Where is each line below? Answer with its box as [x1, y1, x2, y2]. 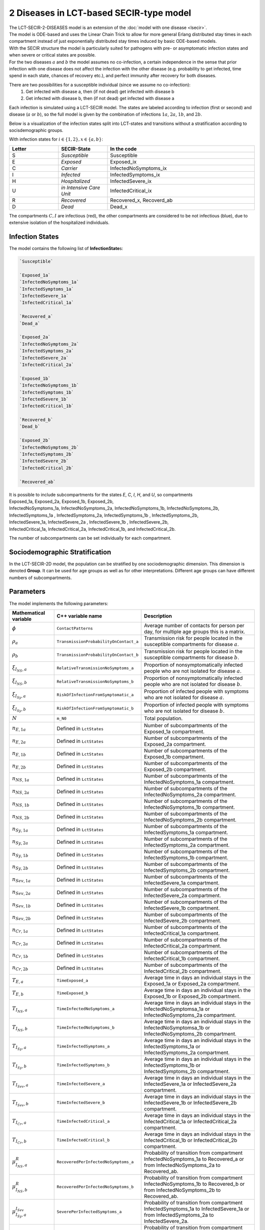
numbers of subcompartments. [9, 575, 72, 581]
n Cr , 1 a [12, 926, 28, 934]
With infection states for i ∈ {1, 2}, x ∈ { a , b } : [9, 136, 103, 142]
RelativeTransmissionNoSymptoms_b [56, 679, 134, 684]
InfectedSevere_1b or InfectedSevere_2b [144, 1099, 237, 1106]
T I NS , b [12, 1024, 28, 1032]
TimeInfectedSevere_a [56, 1081, 105, 1087]
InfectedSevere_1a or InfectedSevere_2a [144, 1080, 237, 1087]
